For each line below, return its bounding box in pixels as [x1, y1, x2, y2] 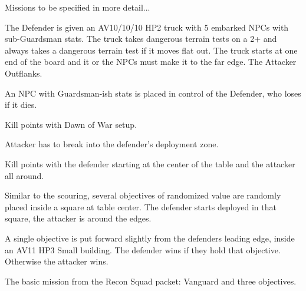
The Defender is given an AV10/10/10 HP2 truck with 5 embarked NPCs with [5, 21, 289, 33]
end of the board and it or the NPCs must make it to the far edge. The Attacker [5, 55, 297, 68]
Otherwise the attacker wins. [5, 255, 108, 267]
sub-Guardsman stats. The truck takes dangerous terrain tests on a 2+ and [5, 32, 277, 45]
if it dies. [5, 98, 37, 111]
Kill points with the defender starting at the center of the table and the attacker [5, 157, 295, 170]
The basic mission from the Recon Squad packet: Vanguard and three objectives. [5, 275, 297, 287]
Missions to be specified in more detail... [5, 1, 150, 13]
